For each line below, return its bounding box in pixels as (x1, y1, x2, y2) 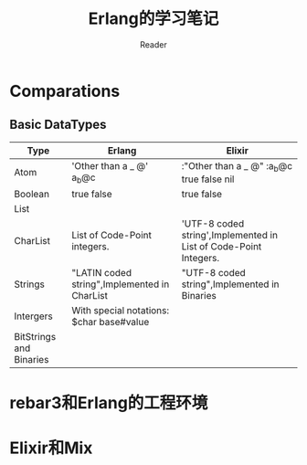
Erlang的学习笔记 (88, 8, 219, 29)
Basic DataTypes (9, 117, 107, 132)
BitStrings (14, 330, 57, 343)
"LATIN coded (71, 266, 132, 279)
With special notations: (71, 303, 170, 316)
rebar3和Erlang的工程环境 (9, 393, 208, 414)
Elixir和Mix (9, 438, 93, 459)
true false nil (181, 173, 235, 185)
